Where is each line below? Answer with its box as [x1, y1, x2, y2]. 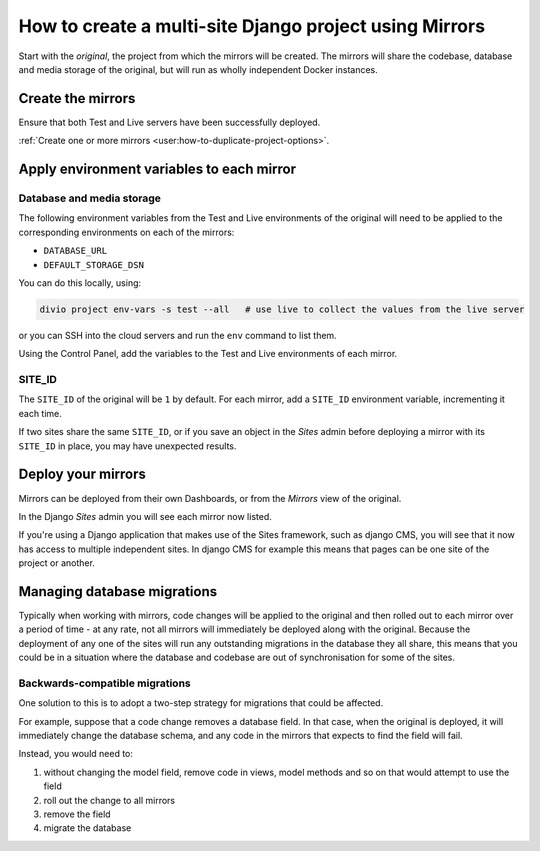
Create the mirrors [18, 90, 136, 107]
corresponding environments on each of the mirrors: [18, 226, 235, 238]
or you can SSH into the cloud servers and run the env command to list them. [18, 329, 337, 341]
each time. [18, 407, 62, 419]
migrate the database [43, 822, 132, 834]
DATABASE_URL [43, 245, 108, 257]
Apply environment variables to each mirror [18, 161, 297, 178]
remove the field [43, 808, 111, 820]
